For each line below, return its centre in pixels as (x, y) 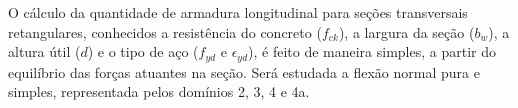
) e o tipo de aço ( (143, 51)
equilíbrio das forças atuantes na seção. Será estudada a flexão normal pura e (244, 71)
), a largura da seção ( (406, 31)
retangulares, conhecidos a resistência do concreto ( (165, 31)
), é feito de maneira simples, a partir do (372, 51)
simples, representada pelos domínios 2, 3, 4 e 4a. (159, 91)
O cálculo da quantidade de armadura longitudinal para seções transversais (238, 12)
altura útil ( (44, 51)
